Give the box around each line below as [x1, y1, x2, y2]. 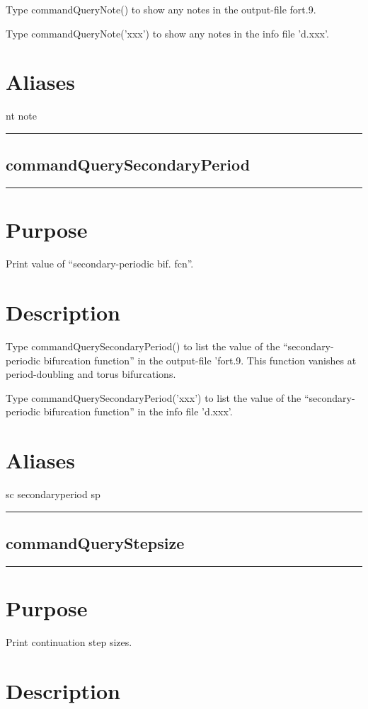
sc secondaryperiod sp [6, 487, 100, 502]
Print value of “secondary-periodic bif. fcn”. [6, 256, 194, 271]
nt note [6, 108, 37, 123]
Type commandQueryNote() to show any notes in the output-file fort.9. [6, 2, 316, 16]
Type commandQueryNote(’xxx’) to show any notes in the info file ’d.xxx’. [6, 25, 329, 40]
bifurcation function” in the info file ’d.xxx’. [43, 404, 233, 419]
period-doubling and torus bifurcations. [6, 367, 176, 381]
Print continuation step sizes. [6, 634, 132, 649]
